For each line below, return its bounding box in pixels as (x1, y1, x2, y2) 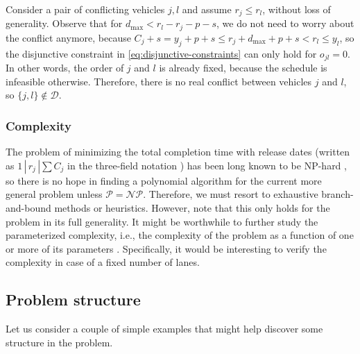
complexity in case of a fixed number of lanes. (6, 255, 200, 269)
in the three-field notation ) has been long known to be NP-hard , (67, 158, 347, 172)
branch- (321, 187, 354, 201)
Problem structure (6, 289, 141, 310)
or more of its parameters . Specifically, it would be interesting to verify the (6, 241, 327, 255)
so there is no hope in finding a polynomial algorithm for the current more (6, 173, 322, 187)
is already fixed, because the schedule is (159, 60, 327, 75)
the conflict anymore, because (6, 30, 131, 44)
